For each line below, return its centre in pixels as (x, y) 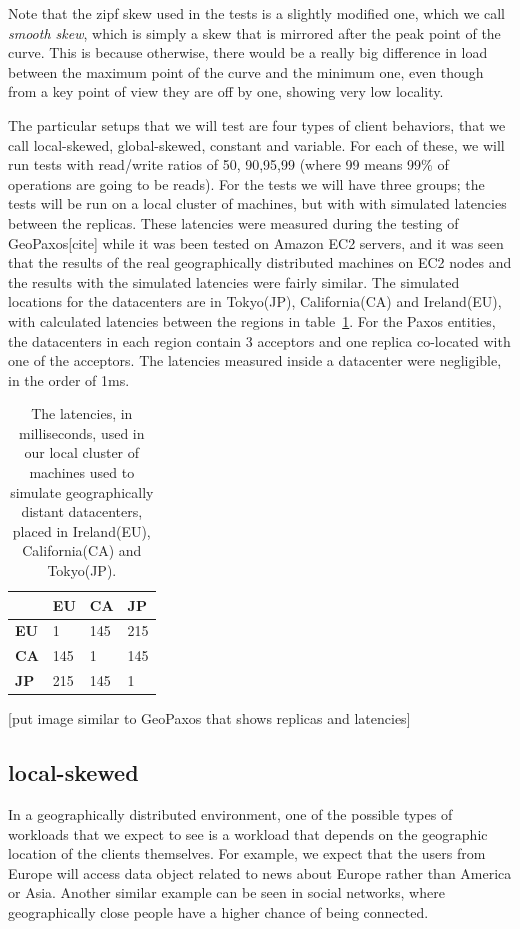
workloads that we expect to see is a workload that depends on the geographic (248, 833)
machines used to (82, 472)
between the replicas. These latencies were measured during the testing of (233, 222)
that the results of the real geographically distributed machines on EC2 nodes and (260, 262)
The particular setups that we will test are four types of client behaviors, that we (257, 124)
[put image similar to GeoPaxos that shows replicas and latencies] (209, 718)
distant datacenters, (82, 511)
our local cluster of (82, 452)
